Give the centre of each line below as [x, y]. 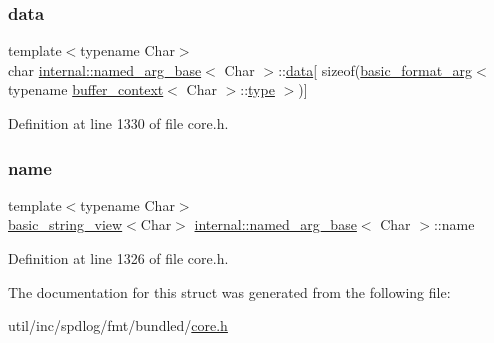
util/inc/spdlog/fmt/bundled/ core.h [118, 325]
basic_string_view [65, 224]
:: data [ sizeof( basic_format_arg [375, 69]
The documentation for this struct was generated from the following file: [229, 291]
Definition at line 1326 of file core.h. [118, 258]
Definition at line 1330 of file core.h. [118, 123]
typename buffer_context [86, 89]
